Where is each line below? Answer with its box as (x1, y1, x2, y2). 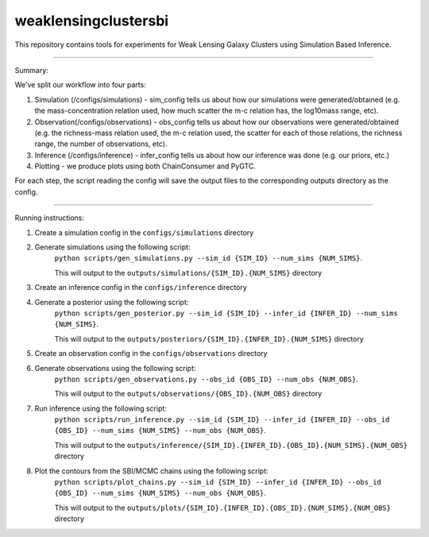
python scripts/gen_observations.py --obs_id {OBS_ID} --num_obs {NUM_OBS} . (54, 374, 358, 384)
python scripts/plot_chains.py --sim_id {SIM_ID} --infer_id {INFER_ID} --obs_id (54, 477, 381, 487)
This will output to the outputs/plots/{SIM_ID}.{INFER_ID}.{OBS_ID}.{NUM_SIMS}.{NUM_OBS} (54, 503, 391, 512)
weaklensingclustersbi (14, 12, 169, 29)
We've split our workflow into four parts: (14, 80, 146, 90)
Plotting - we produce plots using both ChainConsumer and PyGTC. (34, 161, 257, 171)
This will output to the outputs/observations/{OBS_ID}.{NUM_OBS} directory (54, 389, 322, 399)
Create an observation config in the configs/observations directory (34, 349, 268, 358)
